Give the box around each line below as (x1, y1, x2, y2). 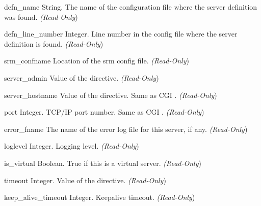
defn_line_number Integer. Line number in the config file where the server (4, 28, 238, 39)
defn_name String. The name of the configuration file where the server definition (4, 2, 257, 12)
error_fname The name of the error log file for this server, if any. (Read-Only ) (4, 123, 248, 134)
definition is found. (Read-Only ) (4, 38, 103, 49)
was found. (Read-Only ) (4, 11, 78, 22)
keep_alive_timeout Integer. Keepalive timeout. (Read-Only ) (4, 192, 195, 202)
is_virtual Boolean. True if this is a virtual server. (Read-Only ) (4, 157, 201, 168)
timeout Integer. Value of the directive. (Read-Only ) (4, 175, 166, 185)
